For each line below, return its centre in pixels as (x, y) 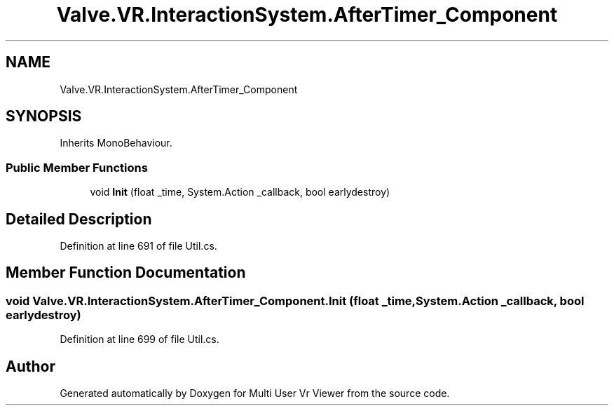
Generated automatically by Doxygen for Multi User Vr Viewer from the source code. (255, 393)
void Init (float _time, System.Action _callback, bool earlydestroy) (240, 192)
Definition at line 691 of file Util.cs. (138, 246)
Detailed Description (79, 219)
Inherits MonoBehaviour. (116, 143)
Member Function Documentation (126, 273)
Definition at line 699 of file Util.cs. (139, 339)
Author (30, 366)
